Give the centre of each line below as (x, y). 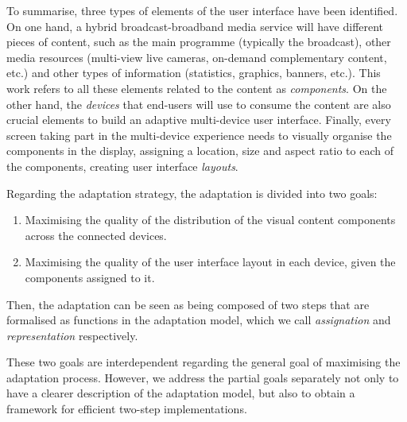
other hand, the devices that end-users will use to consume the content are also (199, 104)
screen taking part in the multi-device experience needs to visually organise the (199, 135)
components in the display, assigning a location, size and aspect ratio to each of (200, 151)
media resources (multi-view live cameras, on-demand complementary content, (197, 57)
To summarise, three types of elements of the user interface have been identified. (202, 10)
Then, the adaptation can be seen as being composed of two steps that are (188, 304)
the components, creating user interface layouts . (122, 166)
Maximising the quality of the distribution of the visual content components (210, 220)
